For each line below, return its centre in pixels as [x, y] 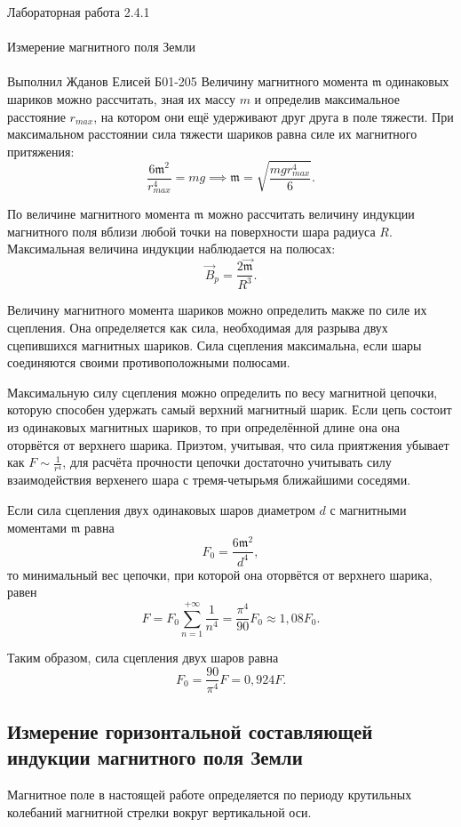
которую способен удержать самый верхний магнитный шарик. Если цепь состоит [230, 409]
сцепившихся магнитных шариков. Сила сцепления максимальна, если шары [215, 345]
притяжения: [41, 151]
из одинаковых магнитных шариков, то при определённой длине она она [203, 427]
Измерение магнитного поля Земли [101, 47]
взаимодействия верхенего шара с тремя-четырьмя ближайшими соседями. [209, 480]
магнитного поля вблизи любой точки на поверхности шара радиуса [191, 231]
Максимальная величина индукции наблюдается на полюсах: [171, 249]
